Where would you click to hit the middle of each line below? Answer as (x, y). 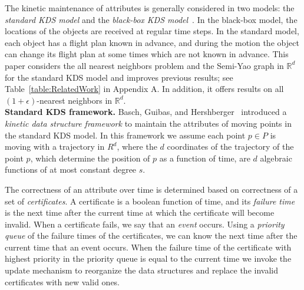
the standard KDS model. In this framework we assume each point (125, 135)
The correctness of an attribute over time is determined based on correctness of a (151, 189)
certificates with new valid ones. (62, 281)
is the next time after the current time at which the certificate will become (140, 212)
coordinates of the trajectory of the (230, 146)
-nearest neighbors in (75, 100)
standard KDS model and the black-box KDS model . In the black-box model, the (151, 19)
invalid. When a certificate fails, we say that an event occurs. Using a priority (145, 224)
